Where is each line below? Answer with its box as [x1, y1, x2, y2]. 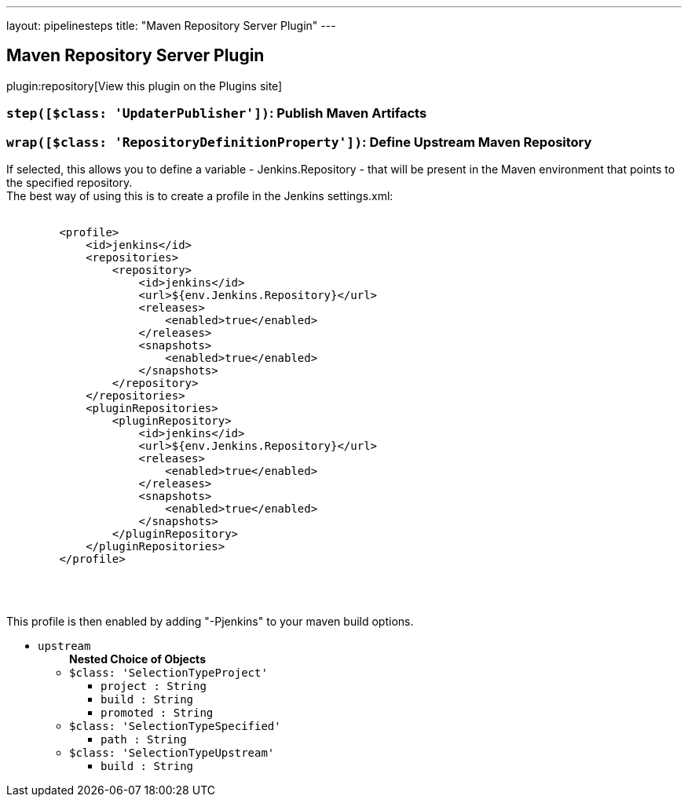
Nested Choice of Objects [69, 652, 206, 666]
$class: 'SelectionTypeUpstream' [69, 746, 275, 759]
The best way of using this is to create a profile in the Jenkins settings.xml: [6, 188, 393, 203]
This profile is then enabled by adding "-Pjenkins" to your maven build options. [6, 614, 414, 628]
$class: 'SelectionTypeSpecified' [69, 719, 281, 732]
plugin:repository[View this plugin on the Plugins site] [6, 78, 283, 93]
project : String [101, 679, 207, 692]
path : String [101, 732, 187, 746]
